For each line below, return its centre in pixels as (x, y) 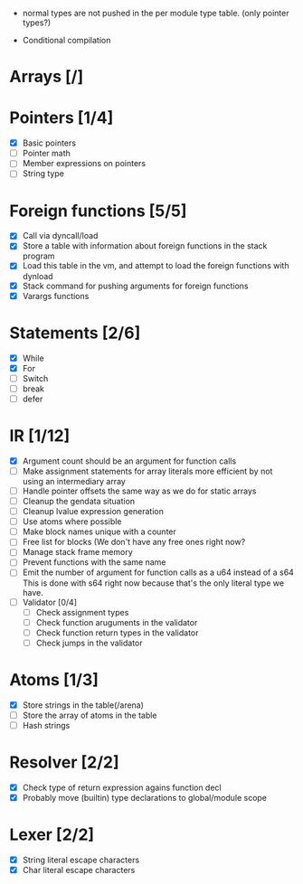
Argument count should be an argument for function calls (129, 461)
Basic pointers (49, 143)
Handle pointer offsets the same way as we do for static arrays (139, 491)
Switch (35, 378)
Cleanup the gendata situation (79, 501)
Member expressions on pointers (84, 164)
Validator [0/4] (49, 602)
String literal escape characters (81, 860)
